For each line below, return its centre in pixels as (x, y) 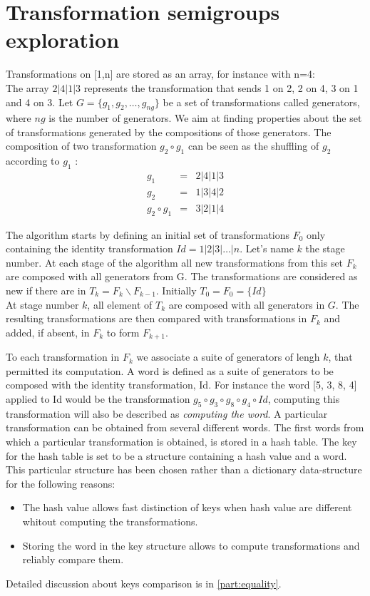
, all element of (120, 304)
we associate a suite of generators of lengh (228, 357)
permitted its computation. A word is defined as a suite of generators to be (170, 370)
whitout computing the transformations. (110, 521)
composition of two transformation (81, 146)
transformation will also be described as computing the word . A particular (167, 413)
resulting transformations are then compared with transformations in (156, 318)
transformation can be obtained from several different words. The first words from (185, 427)
